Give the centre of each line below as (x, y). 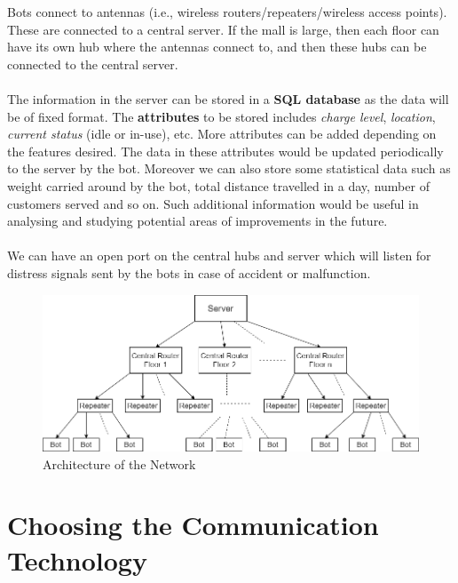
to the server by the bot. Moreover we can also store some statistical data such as (229, 168)
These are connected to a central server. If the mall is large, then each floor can (223, 29)
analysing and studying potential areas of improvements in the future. (197, 221)
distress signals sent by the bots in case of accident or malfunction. (189, 272)
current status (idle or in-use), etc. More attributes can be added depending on (222, 134)
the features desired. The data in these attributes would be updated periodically (225, 151)
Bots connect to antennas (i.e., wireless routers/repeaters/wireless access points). (227, 12)
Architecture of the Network (119, 463)
